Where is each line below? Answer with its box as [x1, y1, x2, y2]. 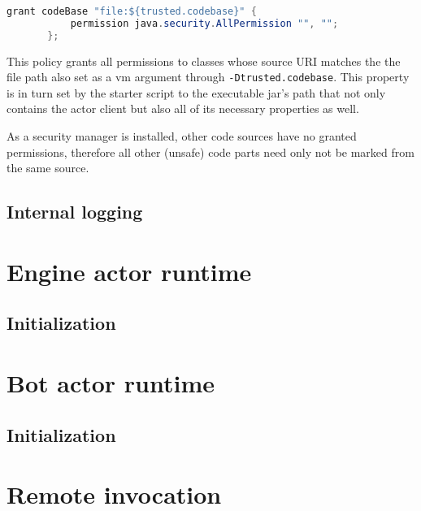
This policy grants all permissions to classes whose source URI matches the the [7, 52, 401, 69]
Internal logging [7, 199, 143, 224]
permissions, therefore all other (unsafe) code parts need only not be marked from [7, 143, 414, 160]
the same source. [7, 159, 89, 176]
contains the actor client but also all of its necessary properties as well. [7, 100, 359, 117]
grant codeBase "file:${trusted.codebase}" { [7, 6, 257, 17]
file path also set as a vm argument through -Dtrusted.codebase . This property [7, 68, 410, 85]
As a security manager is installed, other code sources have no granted [7, 128, 357, 145]
